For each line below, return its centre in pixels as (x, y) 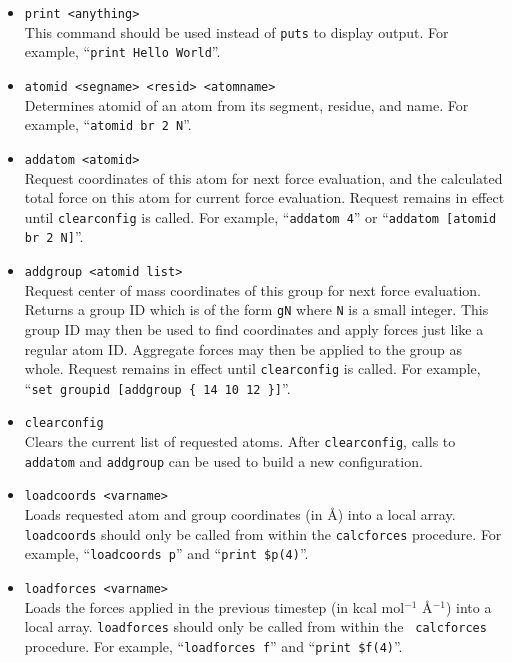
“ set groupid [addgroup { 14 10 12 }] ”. (157, 387)
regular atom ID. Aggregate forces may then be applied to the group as (243, 348)
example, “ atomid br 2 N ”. (108, 124)
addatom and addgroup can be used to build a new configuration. (223, 460)
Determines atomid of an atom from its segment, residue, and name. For (246, 104)
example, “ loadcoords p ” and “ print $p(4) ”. (166, 553)
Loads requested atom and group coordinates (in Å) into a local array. (240, 514)
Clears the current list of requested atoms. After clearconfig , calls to (240, 441)
